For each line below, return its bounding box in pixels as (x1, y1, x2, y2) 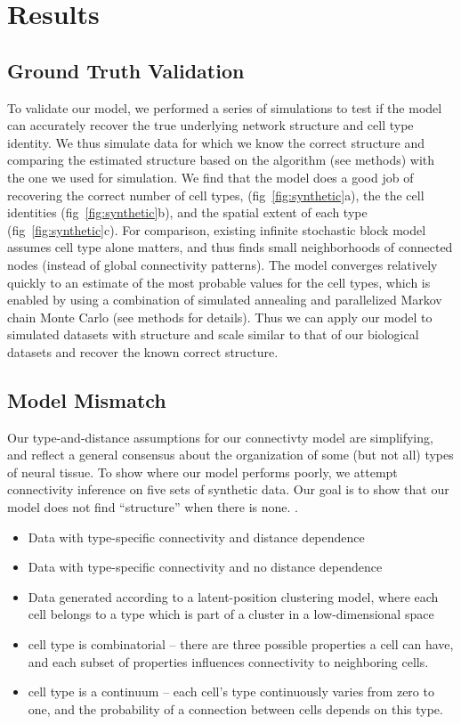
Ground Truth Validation (7, 56, 245, 84)
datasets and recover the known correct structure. (7, 342, 279, 361)
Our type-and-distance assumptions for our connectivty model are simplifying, (7, 427, 433, 446)
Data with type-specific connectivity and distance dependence (28, 527, 365, 546)
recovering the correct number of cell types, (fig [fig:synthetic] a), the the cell (7, 185, 425, 204)
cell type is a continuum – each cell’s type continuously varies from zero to (28, 682, 434, 701)
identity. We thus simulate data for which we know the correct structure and (7, 133, 425, 151)
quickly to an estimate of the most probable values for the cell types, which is (7, 273, 431, 291)
